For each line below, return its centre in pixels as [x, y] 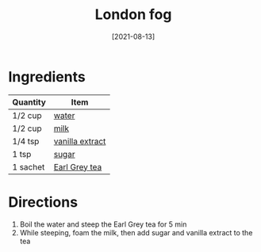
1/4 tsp [26, 141]
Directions [43, 202]
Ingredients [47, 76]
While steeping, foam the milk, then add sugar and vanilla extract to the [136, 232]
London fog [133, 15]
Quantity [29, 102]
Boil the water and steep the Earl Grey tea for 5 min [103, 224]
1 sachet [29, 166]
